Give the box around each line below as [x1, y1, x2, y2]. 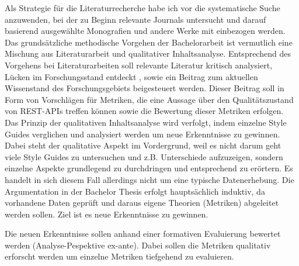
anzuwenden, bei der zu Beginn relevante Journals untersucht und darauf [5, 13, 266, 25]
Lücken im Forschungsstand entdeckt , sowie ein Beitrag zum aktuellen [5, 70, 258, 82]
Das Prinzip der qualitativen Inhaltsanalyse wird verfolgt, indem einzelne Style [5, 116, 287, 128]
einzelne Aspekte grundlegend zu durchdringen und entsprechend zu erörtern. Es [5, 162, 293, 174]
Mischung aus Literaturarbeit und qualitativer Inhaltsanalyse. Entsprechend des [5, 47, 291, 60]
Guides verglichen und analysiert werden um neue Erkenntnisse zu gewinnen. [5, 127, 280, 140]
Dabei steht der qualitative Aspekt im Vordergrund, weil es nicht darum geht [5, 139, 281, 151]
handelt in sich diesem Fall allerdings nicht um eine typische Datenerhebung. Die [5, 173, 294, 185]
